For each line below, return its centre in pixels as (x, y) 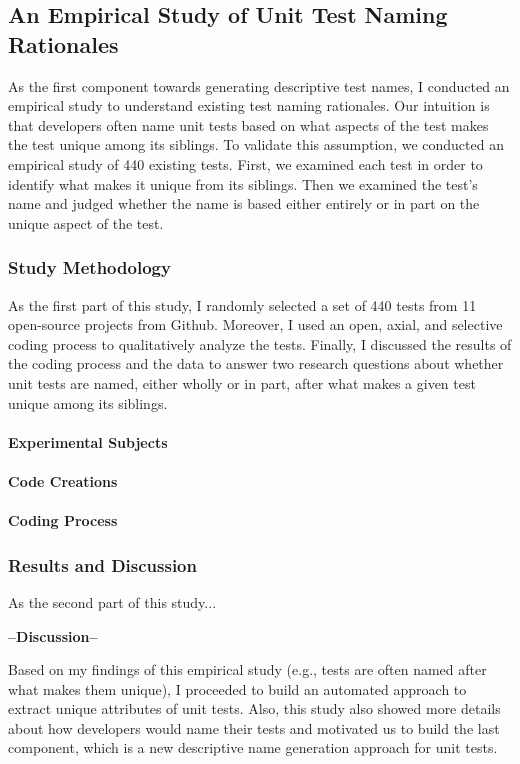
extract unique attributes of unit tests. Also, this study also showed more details (254, 708)
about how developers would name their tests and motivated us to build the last (254, 727)
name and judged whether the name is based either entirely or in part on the (244, 203)
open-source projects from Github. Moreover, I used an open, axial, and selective (255, 324)
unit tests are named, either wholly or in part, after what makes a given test (242, 382)
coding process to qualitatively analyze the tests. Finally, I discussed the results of (260, 343)
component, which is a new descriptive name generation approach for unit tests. (253, 747)
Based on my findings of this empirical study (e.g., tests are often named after (247, 669)
